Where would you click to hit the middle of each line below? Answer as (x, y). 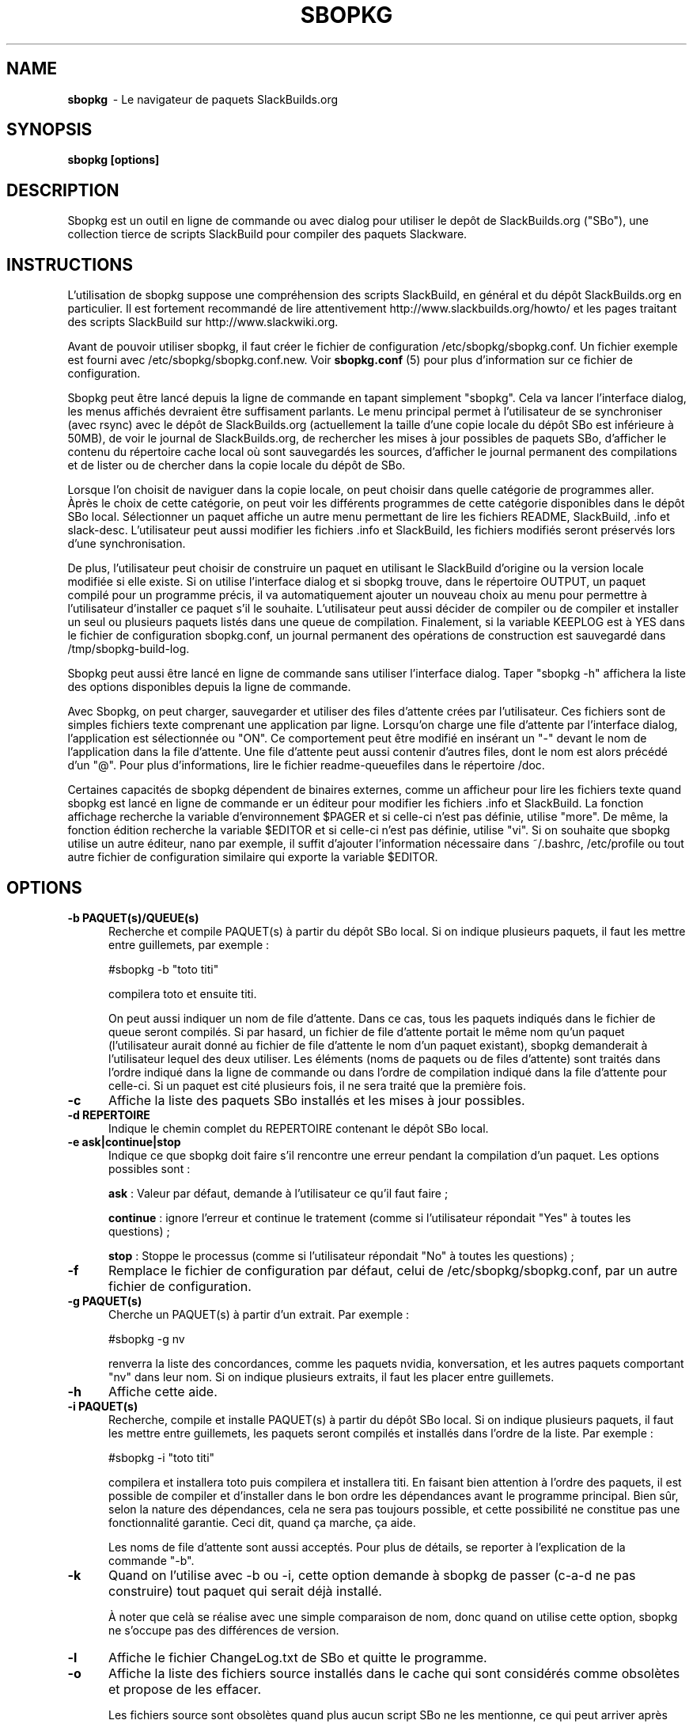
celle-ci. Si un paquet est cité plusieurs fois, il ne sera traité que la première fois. (317, 1085)
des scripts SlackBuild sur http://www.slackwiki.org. (203, 322)
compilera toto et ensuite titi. (183, 993)
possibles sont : (150, 1168)
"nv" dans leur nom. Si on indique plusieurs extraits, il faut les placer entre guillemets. (331, 1377)
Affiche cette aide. (163, 1391)
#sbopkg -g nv (147, 1339)
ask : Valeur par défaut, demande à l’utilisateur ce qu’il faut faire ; (278, 1193)
